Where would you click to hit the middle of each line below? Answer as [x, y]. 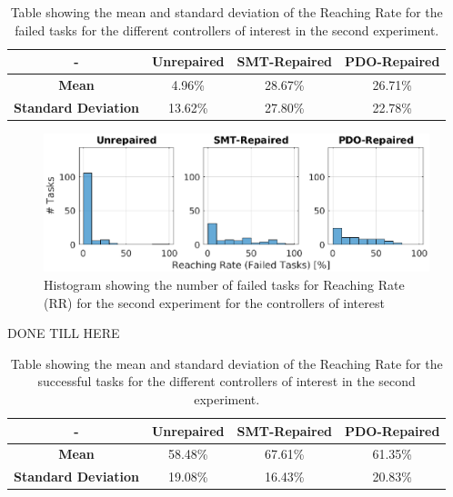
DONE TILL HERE [64, 333]
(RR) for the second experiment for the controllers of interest [214, 302]
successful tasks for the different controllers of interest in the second [226, 381]
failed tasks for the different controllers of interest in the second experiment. [227, 30]
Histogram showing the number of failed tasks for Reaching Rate [224, 284]
